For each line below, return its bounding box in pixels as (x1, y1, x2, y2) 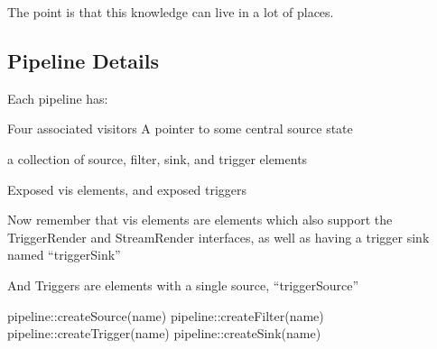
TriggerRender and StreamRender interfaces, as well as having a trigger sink (7, 227, 430, 246)
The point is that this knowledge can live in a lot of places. (7, 3, 334, 21)
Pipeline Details (7, 46, 159, 74)
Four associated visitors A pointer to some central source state (7, 119, 353, 138)
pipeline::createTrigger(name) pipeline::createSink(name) (7, 324, 321, 343)
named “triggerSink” (7, 245, 121, 264)
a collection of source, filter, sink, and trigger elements (7, 149, 308, 168)
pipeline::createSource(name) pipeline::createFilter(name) (7, 306, 324, 325)
